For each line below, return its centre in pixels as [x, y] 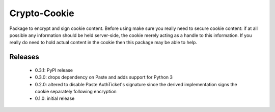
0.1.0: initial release [55, 98]
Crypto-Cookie [42, 13]
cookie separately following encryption [76, 91]
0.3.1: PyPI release [54, 70]
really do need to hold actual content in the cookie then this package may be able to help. [103, 43]
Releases [24, 57]
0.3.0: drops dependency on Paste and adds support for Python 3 [104, 77]
